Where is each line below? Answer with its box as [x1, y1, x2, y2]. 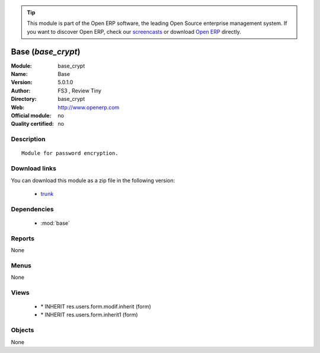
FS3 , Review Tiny [57, 87, 102, 94]
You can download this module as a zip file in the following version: [11, 177, 175, 184]
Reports [11, 234, 35, 243]
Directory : [11, 96, 37, 103]
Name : [11, 71, 28, 78]
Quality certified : [11, 120, 55, 128]
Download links [11, 164, 56, 173]
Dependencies [11, 205, 55, 213]
